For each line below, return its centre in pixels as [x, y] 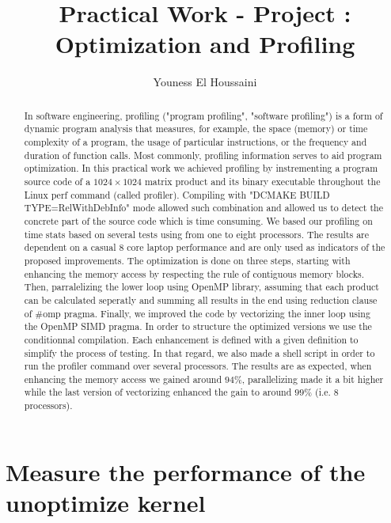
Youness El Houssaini [205, 82]
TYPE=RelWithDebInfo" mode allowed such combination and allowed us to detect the [203, 208]
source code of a [57, 181]
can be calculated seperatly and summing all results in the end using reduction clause [201, 299]
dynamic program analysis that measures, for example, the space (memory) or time [196, 129]
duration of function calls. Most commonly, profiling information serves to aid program [203, 155]
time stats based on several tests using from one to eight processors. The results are [197, 234]
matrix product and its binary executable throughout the [262, 181]
